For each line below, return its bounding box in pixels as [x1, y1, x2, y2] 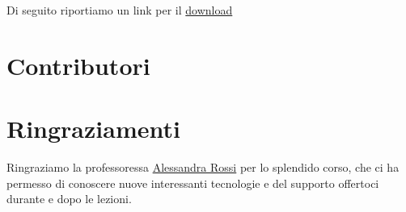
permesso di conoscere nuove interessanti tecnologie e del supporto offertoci [6, 174, 379, 191]
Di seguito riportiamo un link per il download [6, 2, 233, 18]
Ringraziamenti [6, 112, 180, 145]
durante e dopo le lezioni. [6, 190, 132, 207]
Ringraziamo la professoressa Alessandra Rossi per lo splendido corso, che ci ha [6, 159, 400, 176]
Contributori [6, 48, 150, 81]
